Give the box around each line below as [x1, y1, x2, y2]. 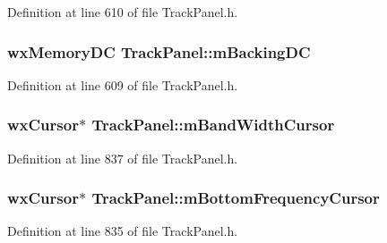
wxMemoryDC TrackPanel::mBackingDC [7, 40, 311, 63]
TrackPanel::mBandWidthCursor [91, 113, 335, 136]
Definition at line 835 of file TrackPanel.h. [7, 222, 238, 240]
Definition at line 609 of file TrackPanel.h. [7, 75, 238, 94]
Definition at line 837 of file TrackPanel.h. [7, 148, 238, 167]
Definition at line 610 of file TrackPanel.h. [7, 3, 238, 21]
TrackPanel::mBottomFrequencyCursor [91, 187, 380, 209]
